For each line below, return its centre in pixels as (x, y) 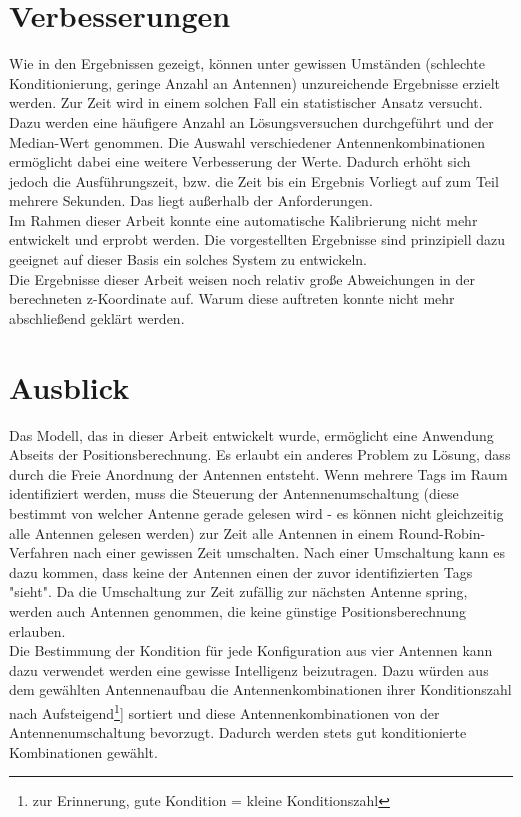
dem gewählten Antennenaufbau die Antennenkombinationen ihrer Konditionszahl (260, 689)
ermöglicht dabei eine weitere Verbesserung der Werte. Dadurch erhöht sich (240, 161)
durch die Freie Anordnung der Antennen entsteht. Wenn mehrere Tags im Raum (258, 473)
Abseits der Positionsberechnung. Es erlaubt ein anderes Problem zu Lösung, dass (260, 454)
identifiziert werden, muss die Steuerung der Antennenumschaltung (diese (234, 493)
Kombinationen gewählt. (83, 751)
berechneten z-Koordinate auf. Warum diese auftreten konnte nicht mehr (232, 298)
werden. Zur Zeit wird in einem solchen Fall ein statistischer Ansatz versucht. (246, 102)
